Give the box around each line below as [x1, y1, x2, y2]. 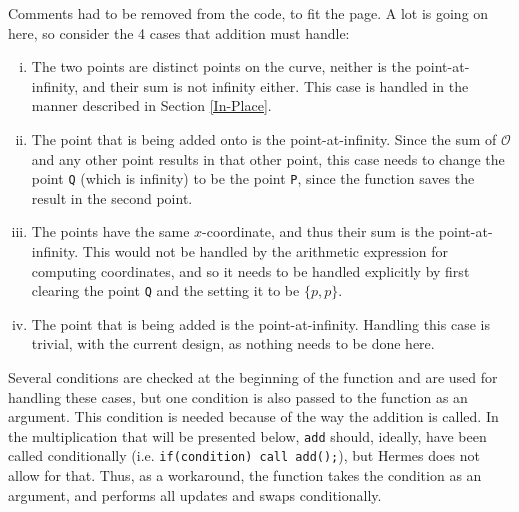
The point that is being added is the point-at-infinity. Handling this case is [31, 313, 490, 334]
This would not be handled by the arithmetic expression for [82, 241, 448, 261]
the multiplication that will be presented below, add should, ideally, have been [8, 425, 487, 446]
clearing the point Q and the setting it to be [31, 280, 300, 301]
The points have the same [31, 221, 190, 242]
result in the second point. [31, 187, 193, 208]
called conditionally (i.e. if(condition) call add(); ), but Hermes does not [8, 445, 481, 466]
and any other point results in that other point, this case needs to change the [31, 148, 505, 169]
